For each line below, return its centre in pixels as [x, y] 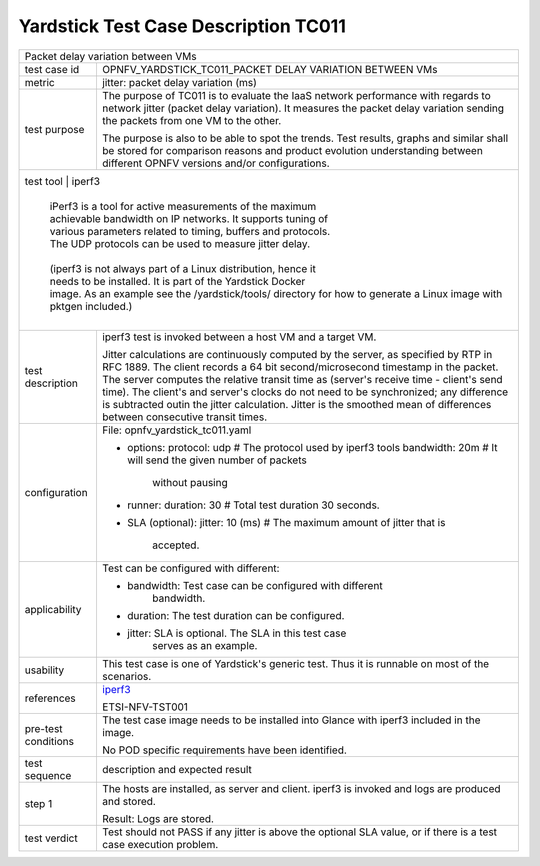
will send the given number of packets [216, 460]
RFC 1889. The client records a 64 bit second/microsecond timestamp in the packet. [300, 367]
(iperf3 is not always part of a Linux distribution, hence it [183, 268]
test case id [52, 69]
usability [44, 670]
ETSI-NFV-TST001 [145, 707]
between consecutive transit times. [184, 417]
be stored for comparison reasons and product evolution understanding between [292, 150]
